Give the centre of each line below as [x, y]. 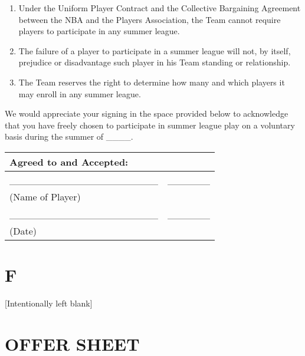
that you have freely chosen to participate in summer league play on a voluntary [150, 125]
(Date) [23, 230]
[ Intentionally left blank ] [49, 303]
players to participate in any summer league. [99, 31]
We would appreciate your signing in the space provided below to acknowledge [147, 113]
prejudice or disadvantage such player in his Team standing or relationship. [155, 62]
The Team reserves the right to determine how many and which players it [152, 82]
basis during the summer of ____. [69, 136]
